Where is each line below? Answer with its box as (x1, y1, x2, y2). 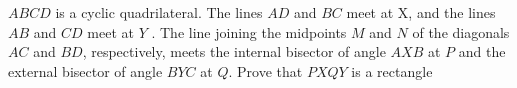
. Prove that (228, 60, 303, 81)
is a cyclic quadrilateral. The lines (55, 2, 263, 22)
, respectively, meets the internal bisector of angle (82, 41, 386, 62)
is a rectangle (351, 60, 433, 81)
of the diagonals (412, 21, 510, 42)
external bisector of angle (8, 60, 163, 81)
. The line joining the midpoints (151, 21, 347, 42)
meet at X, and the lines (346, 2, 496, 22)
